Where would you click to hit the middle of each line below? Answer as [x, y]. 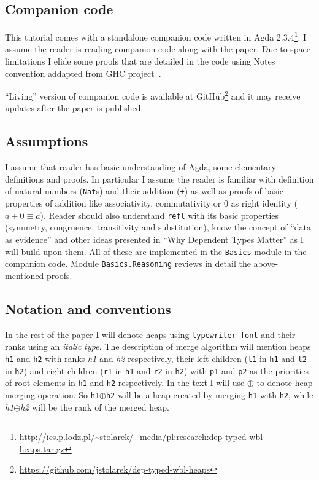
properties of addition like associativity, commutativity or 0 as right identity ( [151, 203]
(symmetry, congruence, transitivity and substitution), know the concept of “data [158, 227]
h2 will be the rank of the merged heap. [95, 407]
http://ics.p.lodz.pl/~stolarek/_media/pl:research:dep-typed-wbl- [142, 437]
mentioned [25, 275]
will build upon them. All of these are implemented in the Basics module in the [156, 251]
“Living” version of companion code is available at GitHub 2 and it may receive [153, 95]
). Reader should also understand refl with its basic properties [159, 215]
